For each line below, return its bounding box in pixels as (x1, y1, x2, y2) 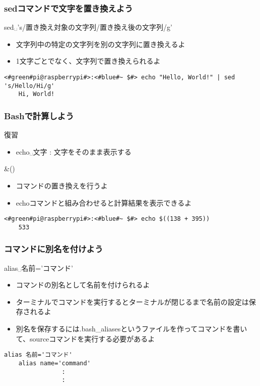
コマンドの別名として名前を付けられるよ (16, 279, 150, 290)
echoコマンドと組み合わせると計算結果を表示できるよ (16, 197, 192, 208)
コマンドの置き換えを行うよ (16, 180, 108, 190)
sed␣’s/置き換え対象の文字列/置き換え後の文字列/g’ (4, 22, 172, 32)
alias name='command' (18, 359, 91, 367)
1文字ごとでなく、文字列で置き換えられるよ (16, 56, 161, 66)
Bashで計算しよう (4, 109, 74, 122)
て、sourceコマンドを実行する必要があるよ (16, 333, 155, 344)
